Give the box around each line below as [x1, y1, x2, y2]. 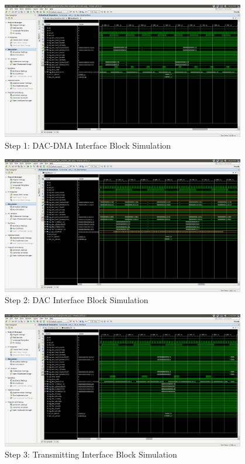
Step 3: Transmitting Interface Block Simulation [5, 448, 177, 460]
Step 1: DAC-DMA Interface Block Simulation [5, 139, 171, 151]
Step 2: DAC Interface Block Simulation [5, 294, 149, 306]
